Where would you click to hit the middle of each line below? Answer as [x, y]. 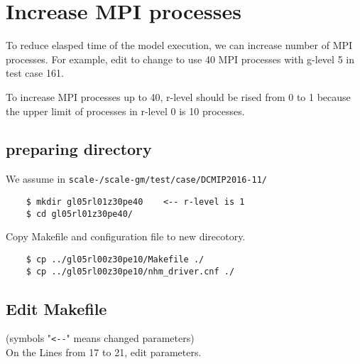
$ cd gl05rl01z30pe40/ [79, 214]
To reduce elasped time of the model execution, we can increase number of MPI [179, 45]
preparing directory [79, 149]
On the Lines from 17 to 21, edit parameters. [104, 352]
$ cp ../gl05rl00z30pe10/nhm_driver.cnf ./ [130, 271]
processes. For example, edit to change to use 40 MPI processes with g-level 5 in [180, 59]
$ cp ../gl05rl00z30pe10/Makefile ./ [115, 259]
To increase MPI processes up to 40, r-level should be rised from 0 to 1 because [178, 96]
